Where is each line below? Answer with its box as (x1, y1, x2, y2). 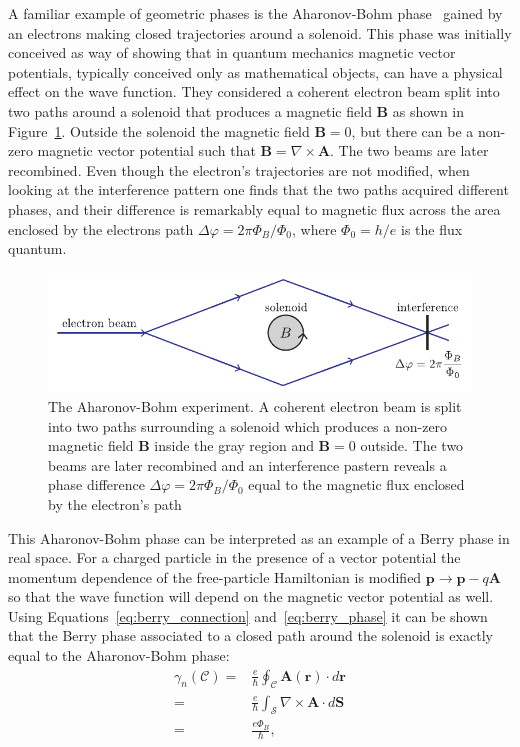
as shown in (392, 100, 465, 121)
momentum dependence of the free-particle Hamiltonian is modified (8, 566, 422, 587)
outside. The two (360, 435, 464, 456)
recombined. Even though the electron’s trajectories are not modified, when (8, 159, 470, 180)
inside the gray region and (154, 435, 314, 456)
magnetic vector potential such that (37, 140, 256, 161)
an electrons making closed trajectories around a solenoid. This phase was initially (8, 22, 512, 43)
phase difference (48, 474, 145, 495)
